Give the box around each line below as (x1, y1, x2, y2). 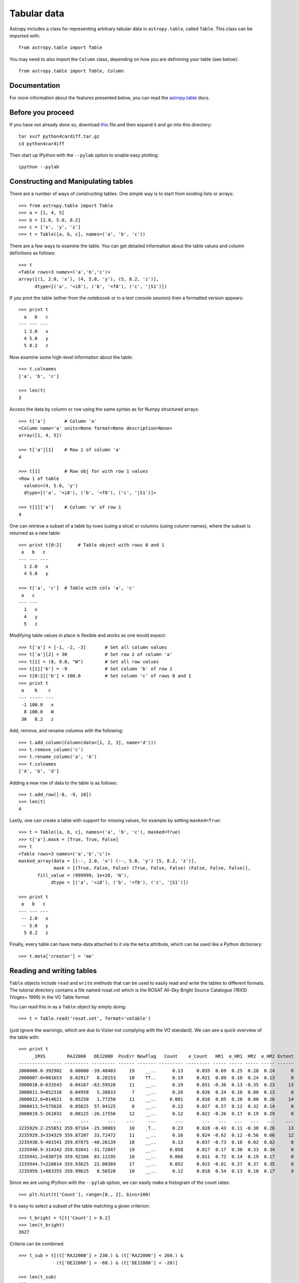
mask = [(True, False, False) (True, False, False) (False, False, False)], (53, 865, 251, 871)
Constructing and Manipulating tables (9, 177, 133, 186)
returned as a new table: (9, 530, 61, 536)
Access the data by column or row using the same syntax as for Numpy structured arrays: (9, 406, 199, 413)
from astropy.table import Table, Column (18, 68, 124, 74)
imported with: (9, 32, 40, 38)
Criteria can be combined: (9, 1240, 65, 1247)
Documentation (9, 81, 60, 90)
